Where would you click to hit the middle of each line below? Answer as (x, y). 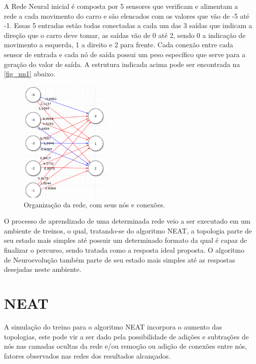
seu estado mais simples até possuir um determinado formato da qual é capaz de (126, 240)
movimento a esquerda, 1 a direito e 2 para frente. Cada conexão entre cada (119, 45)
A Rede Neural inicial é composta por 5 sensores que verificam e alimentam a (121, 6)
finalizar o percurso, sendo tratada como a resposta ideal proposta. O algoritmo (124, 250)
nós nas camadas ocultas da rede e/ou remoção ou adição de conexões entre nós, (126, 346)
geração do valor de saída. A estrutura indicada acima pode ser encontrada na (122, 64)
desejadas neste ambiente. (43, 269)
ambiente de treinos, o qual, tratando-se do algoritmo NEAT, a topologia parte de (128, 230)
